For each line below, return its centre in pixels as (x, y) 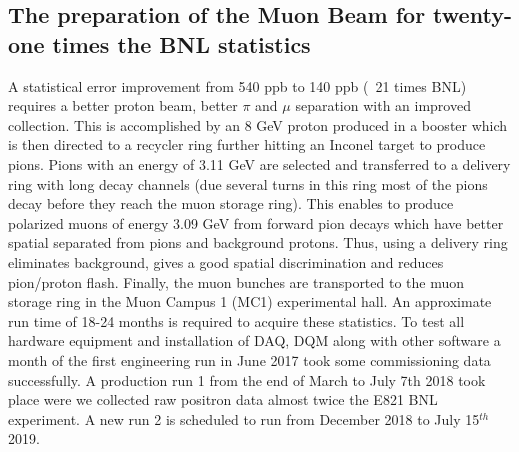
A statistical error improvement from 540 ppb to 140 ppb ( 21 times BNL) (237, 85)
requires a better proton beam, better (123, 105)
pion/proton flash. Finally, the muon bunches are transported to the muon (236, 281)
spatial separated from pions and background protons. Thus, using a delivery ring (258, 242)
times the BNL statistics (181, 43)
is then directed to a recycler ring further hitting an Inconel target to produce (247, 144)
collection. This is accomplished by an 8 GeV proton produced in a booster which (258, 124)
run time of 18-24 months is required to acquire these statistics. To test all (236, 320)
